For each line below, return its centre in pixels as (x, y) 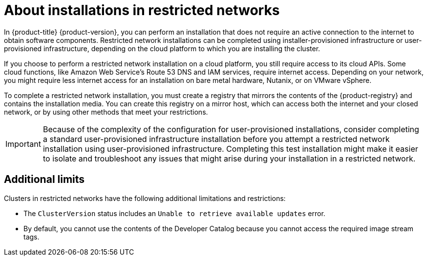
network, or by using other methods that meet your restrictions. (106, 112)
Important (23, 144)
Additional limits (44, 180)
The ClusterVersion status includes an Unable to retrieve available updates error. (174, 213)
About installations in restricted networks (142, 10)
